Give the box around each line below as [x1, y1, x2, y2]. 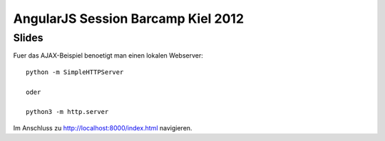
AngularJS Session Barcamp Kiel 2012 [13, 11, 245, 26]
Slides [13, 31, 43, 44]
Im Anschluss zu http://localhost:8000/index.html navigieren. [13, 123, 192, 132]
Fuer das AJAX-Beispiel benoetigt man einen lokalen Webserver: [13, 51, 203, 60]
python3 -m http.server [26, 108, 109, 116]
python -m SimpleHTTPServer [26, 68, 124, 76]
